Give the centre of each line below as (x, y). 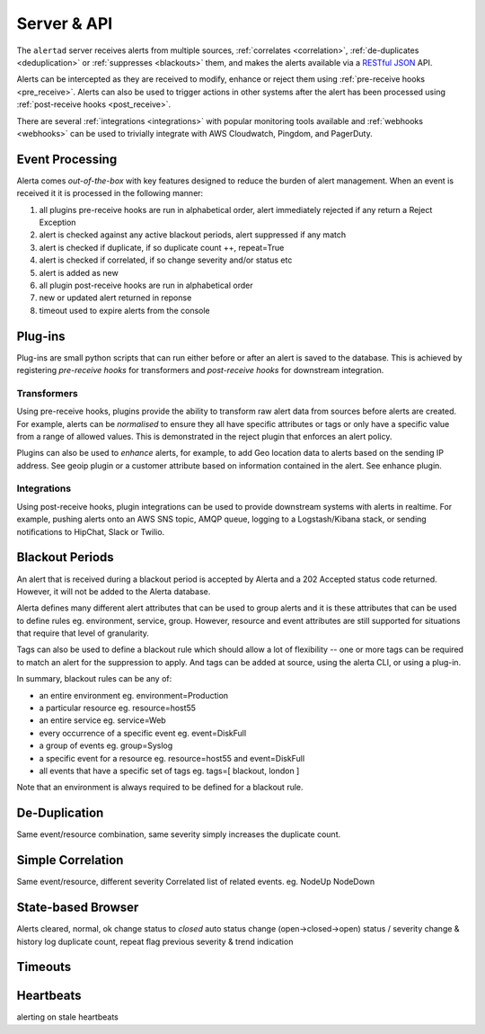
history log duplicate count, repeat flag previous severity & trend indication (155, 941)
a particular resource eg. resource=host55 (118, 708)
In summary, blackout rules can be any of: (94, 679)
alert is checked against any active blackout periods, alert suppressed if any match (192, 235)
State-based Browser (78, 908)
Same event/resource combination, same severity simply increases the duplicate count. (179, 834)
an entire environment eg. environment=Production (134, 695)
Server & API (65, 23)
